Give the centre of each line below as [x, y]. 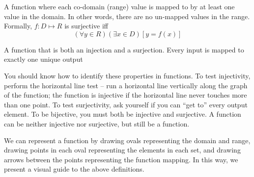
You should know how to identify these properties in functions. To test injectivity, [127, 75]
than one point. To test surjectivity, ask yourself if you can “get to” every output [126, 104]
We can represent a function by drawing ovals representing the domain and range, [127, 140]
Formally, [18, 26]
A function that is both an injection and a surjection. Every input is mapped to [124, 49]
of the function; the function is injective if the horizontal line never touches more [126, 95]
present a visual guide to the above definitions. [74, 169]
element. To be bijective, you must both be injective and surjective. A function [123, 114]
